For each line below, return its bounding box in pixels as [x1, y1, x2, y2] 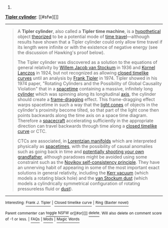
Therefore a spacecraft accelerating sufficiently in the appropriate [17, 117, 153, 123]
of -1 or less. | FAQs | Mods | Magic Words [5, 217, 80, 222]
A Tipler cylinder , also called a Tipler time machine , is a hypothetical [17, 28, 161, 34]
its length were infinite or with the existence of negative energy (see [17, 44, 158, 50]
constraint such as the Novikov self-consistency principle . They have [17, 159, 160, 165]
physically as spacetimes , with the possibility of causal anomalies [17, 143, 153, 149]
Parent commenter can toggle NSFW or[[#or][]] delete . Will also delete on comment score [5, 210, 162, 215]
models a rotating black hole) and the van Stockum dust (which [17, 175, 148, 181]
